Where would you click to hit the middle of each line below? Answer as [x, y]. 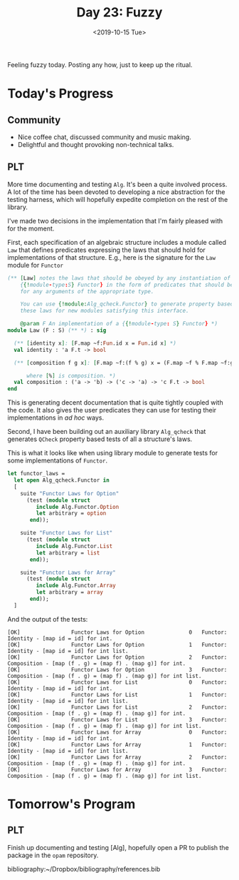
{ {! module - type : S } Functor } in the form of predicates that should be [127, 285]
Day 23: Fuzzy [119, 12]
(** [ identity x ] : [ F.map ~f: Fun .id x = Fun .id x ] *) [95, 343]
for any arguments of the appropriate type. [87, 291]
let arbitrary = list [68, 553]
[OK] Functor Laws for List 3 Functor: [117, 719]
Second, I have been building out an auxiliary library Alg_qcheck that [107, 432]
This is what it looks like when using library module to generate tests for [113, 453]
